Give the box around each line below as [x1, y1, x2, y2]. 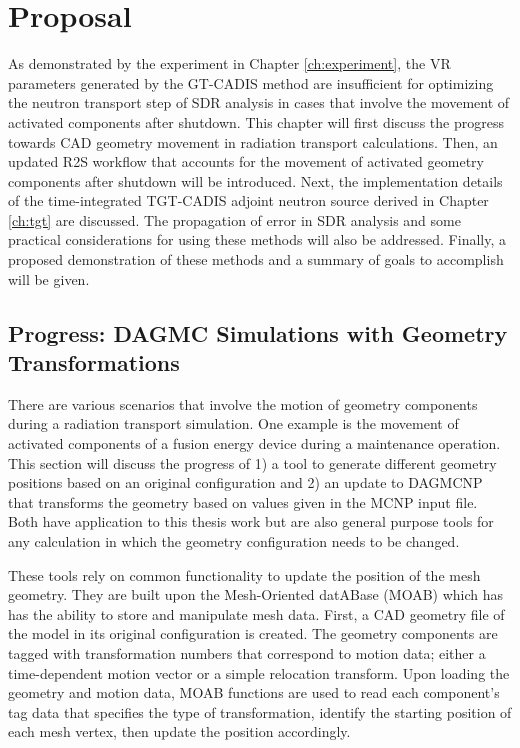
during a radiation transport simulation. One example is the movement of [8, 413, 459, 434]
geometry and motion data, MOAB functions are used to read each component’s [8, 682, 500, 703]
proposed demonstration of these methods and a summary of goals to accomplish [8, 249, 504, 270]
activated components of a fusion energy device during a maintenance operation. [8, 433, 501, 454]
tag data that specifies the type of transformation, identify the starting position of [8, 701, 512, 722]
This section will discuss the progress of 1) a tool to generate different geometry [8, 452, 497, 473]
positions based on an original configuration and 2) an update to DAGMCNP [8, 472, 483, 493]
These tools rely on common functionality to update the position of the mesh [8, 564, 481, 585]
